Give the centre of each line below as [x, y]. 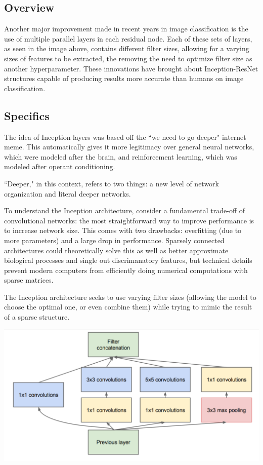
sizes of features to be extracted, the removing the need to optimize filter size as [128, 58]
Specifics [27, 115]
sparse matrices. [29, 280]
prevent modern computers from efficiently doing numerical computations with [126, 270]
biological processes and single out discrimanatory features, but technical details [128, 260]
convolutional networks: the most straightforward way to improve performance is [129, 220]
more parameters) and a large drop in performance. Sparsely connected [114, 240]
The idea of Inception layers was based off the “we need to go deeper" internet [125, 137]
